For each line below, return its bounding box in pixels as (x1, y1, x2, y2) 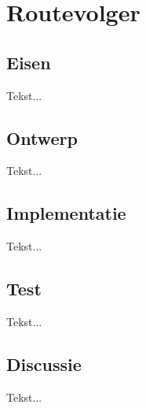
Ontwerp (6, 125, 78, 150)
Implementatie (6, 201, 126, 225)
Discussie (6, 351, 82, 376)
